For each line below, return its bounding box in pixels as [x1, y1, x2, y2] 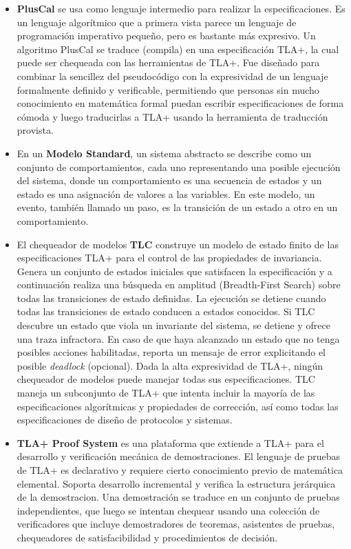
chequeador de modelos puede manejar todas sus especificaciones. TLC [17, 372, 315, 386]
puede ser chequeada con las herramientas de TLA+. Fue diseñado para [17, 55, 320, 70]
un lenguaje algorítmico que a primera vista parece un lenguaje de [17, 14, 297, 29]
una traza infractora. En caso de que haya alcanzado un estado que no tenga [17, 331, 340, 346]
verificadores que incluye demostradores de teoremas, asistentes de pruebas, [17, 517, 335, 531]
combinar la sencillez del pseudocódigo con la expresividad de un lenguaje [17, 68, 328, 83]
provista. [17, 123, 54, 137]
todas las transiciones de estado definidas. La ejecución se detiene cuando [17, 290, 326, 305]
